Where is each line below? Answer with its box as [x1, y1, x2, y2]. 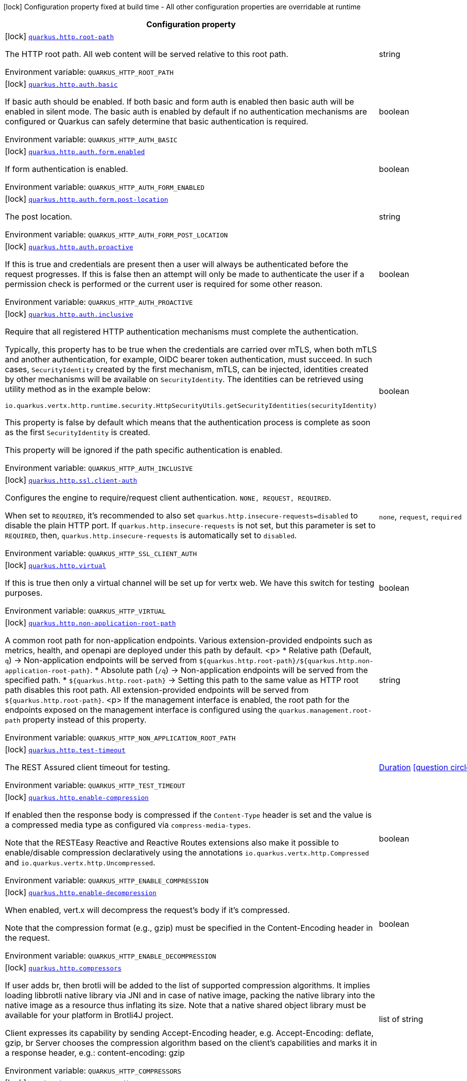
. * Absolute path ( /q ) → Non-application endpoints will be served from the [90, 665, 368, 675]
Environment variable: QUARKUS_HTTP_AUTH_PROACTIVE [5, 297, 193, 307]
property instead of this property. [22, 715, 147, 725]
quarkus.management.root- [278, 707, 372, 714]
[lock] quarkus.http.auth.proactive [5, 241, 133, 251]
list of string [379, 1014, 423, 1024]
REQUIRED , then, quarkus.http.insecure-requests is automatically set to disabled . [5, 530, 297, 540]
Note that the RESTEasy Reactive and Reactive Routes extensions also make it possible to [5, 838, 339, 848]
